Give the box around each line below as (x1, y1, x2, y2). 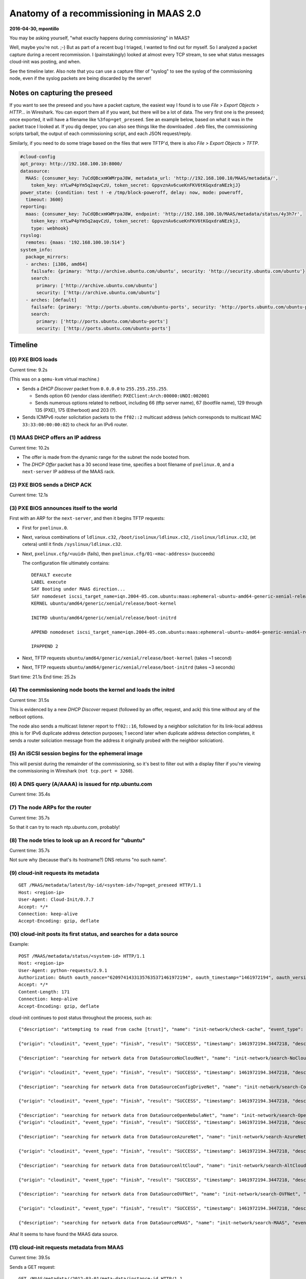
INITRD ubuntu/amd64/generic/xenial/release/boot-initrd (31, 614, 177, 621)
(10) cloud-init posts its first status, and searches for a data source (9, 931, 178, 938)
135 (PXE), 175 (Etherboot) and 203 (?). (35, 407, 117, 413)
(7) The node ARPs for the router (9, 804, 92, 811)
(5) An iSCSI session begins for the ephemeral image (9, 750, 143, 757)
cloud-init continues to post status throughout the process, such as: (9, 1015, 152, 1021)
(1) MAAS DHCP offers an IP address (9, 434, 101, 441)
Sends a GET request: (9, 1264, 56, 1270)
